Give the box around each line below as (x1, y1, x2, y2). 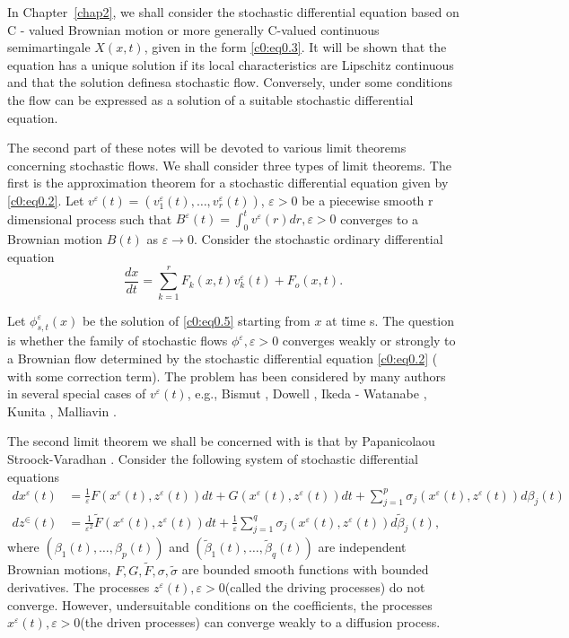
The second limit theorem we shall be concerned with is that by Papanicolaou (7, 432, 435, 450)
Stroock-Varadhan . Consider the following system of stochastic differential (7, 449, 418, 468)
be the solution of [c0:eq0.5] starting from (82, 310, 311, 329)
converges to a (340, 209, 419, 228)
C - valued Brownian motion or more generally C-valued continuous (7, 20, 380, 39)
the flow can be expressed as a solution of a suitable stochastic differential (7, 90, 414, 109)
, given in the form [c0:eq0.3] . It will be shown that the (144, 38, 447, 57)
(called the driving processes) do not (224, 578, 425, 597)
